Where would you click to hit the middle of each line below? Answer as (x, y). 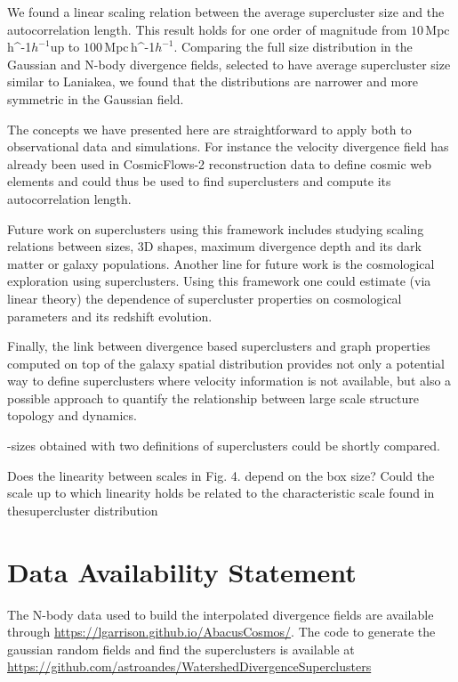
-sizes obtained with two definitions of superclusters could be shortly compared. (224, 446)
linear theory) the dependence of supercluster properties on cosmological (205, 298)
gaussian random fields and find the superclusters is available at (181, 649)
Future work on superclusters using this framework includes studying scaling (216, 228)
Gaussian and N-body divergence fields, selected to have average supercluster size (229, 64)
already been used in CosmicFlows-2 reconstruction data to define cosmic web (220, 163)
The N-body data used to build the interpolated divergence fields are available (221, 614)
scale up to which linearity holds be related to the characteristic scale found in (221, 493)
